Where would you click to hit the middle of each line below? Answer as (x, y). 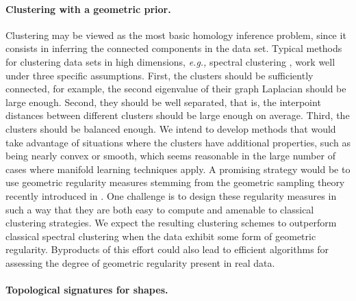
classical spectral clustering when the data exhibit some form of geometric (161, 236)
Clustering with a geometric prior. (88, 9)
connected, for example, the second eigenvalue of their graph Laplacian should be (176, 89)
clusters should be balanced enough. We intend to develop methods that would (171, 128)
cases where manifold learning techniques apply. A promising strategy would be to (178, 169)
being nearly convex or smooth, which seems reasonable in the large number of (170, 156)
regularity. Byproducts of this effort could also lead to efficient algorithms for (167, 249)
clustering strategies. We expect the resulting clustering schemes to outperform (171, 223)
